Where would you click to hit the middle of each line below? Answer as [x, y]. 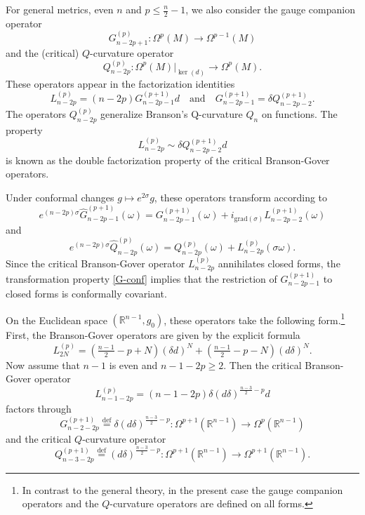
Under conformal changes [60, 197]
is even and [133, 364]
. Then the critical [263, 364]
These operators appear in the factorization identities [120, 83]
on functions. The [299, 113]
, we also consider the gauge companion [270, 9]
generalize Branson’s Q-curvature [172, 113]
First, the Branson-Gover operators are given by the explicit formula [153, 335]
